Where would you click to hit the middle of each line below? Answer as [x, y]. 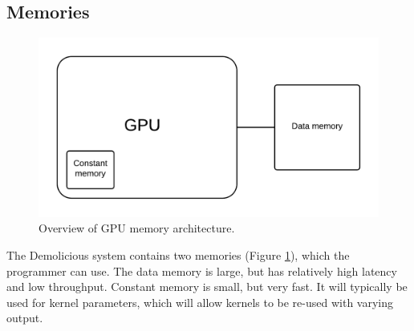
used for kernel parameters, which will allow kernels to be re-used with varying [200, 302]
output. [25, 318]
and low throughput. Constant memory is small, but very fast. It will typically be [207, 287]
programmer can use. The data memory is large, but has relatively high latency [202, 270]
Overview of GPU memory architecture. [137, 228]
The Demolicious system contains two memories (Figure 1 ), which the [178, 254]
